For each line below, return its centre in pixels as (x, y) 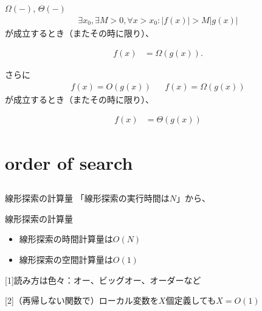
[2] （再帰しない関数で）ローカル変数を (82, 300)
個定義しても (191, 300)
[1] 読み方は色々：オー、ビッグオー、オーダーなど (103, 280)
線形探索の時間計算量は (66, 239)
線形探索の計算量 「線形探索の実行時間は (87, 198)
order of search (69, 162)
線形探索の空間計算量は (66, 260)
